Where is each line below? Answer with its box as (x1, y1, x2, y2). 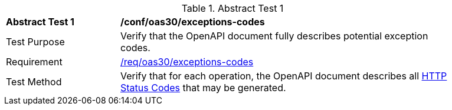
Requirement (6, 56, 63, 68)
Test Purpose (6, 36, 65, 48)
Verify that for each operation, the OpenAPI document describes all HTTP (120, 70, 447, 82)
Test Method (6, 76, 62, 88)
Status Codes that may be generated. (120, 82, 286, 94)
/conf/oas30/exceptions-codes (120, 16, 265, 28)
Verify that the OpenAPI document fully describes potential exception (120, 30, 428, 42)
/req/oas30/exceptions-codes (120, 56, 254, 68)
